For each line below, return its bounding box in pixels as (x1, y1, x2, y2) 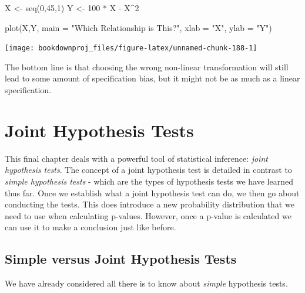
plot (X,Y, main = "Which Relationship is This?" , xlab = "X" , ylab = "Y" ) (5, 21, 272, 33)
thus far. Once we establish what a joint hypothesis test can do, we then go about (5, 186, 300, 199)
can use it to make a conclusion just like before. (5, 221, 176, 233)
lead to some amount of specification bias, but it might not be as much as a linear (5, 72, 300, 84)
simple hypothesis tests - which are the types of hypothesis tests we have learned (5, 175, 293, 187)
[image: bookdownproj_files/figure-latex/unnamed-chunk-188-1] (5, 44, 257, 53)
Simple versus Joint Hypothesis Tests (5, 250, 237, 268)
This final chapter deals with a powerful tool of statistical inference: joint (5, 152, 268, 164)
